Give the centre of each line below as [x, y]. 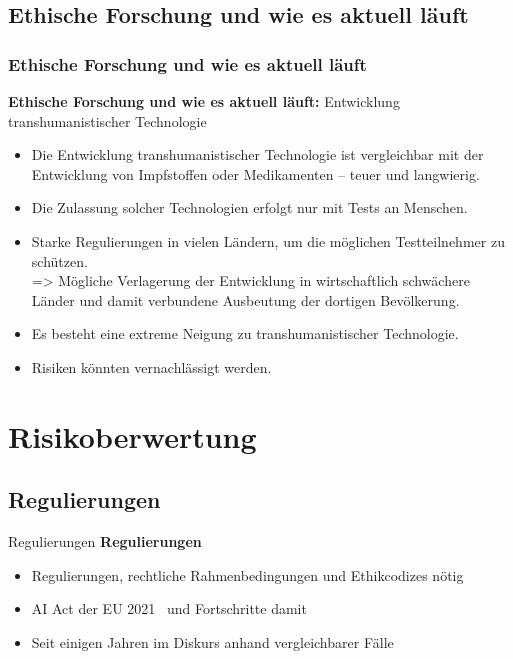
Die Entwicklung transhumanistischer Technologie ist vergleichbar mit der [257, 154]
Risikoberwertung [132, 435]
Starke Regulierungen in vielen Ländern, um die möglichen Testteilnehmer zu [268, 240]
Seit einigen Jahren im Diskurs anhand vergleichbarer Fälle [212, 641]
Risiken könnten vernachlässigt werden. [151, 366]
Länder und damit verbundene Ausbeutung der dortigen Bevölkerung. [245, 299]
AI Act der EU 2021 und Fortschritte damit [169, 608]
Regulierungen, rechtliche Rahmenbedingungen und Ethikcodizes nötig [247, 574]
